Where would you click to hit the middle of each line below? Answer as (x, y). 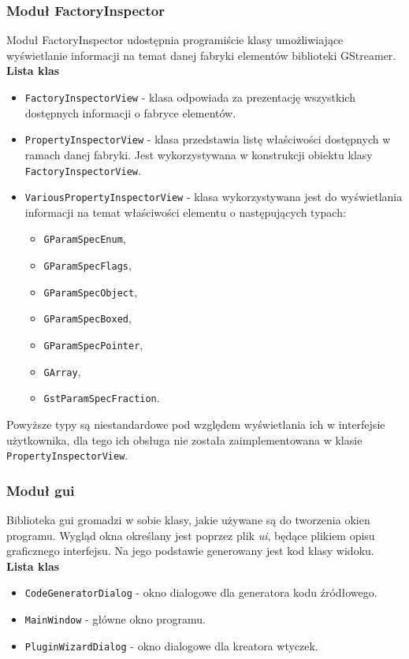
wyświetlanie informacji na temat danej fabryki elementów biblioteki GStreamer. (201, 55)
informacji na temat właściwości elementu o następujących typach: (185, 212)
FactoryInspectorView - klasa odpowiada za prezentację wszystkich (190, 97)
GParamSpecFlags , (87, 265)
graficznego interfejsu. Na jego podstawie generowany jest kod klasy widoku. (190, 551)
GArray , (62, 371)
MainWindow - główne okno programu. (115, 619)
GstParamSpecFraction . (102, 398)
